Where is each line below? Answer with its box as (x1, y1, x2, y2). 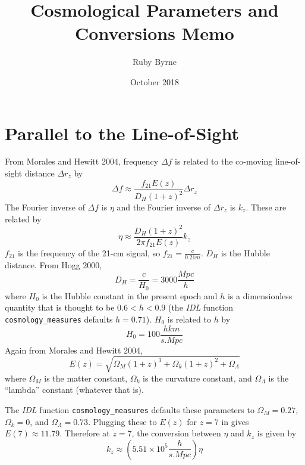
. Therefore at (59, 427, 110, 439)
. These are (246, 201, 287, 213)
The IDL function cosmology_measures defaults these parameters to (5, 403, 254, 416)
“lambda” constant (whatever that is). (5, 383, 144, 396)
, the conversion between (131, 427, 221, 439)
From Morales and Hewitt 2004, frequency (5, 155, 159, 168)
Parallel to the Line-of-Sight (5, 120, 239, 145)
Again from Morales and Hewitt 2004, (5, 343, 143, 356)
